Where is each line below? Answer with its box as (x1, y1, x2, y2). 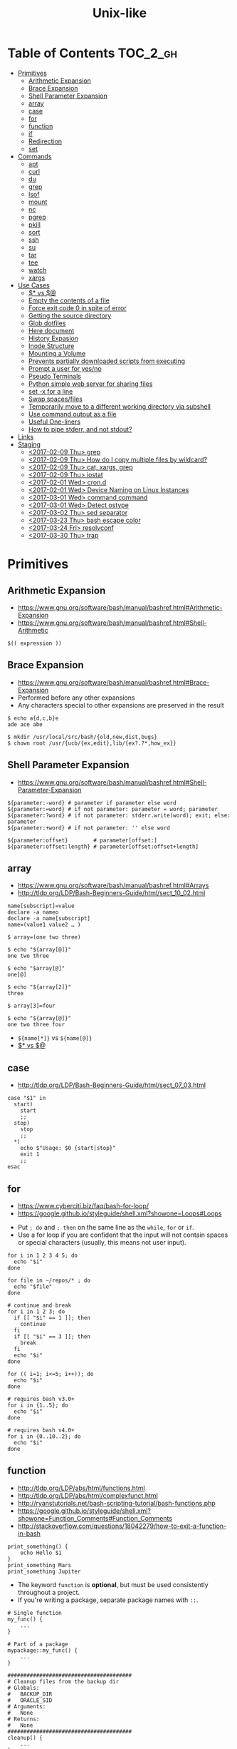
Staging (17, 440, 41, 449)
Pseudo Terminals (28, 372, 82, 380)
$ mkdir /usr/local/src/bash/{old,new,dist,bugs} (7, 733, 158, 740)
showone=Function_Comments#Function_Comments (17, 1514, 173, 1522)
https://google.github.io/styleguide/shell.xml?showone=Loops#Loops (17, 1209, 222, 1218)
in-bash (17, 1529, 41, 1538)
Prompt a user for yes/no (28, 364, 102, 372)
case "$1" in (7, 1095, 46, 1102)
